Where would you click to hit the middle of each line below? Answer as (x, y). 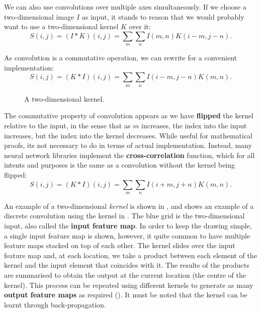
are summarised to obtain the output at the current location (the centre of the (125, 275)
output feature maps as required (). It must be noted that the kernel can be (126, 295)
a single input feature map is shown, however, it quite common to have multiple (127, 235)
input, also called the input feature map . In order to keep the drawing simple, (128, 226)
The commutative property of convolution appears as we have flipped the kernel (129, 115)
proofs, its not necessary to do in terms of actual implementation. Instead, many (128, 145)
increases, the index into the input (194, 125)
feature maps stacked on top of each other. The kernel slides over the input (120, 245)
